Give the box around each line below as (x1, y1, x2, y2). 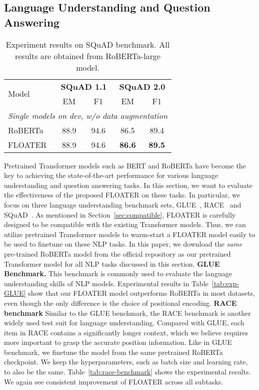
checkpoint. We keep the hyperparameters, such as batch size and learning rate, (4, 356, 248, 367)
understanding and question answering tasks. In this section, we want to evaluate (4, 179, 252, 190)
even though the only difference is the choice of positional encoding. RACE (4, 297, 237, 308)
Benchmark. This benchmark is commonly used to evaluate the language (4, 268, 232, 279)
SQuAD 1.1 (60, 80, 107, 92)
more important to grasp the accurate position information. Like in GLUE (4, 337, 232, 347)
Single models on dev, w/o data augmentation (8, 109, 167, 121)
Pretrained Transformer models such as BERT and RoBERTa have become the (4, 160, 246, 170)
